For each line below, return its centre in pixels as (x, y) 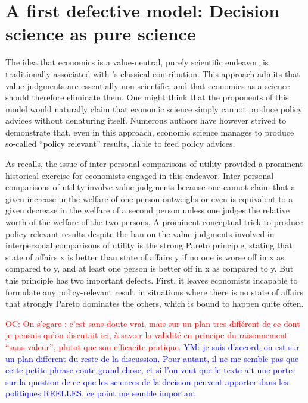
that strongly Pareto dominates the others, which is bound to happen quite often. (155, 303)
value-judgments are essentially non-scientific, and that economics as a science (148, 85)
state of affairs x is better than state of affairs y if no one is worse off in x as (145, 256)
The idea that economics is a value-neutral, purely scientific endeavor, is (137, 62)
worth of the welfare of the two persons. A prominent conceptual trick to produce (154, 222)
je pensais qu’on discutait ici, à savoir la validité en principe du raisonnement (147, 335)
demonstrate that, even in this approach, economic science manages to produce (150, 132)
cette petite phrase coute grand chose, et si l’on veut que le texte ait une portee (151, 370)
